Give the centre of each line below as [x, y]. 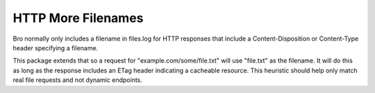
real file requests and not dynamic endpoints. [77, 80]
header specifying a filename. [56, 48]
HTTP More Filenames [78, 18]
